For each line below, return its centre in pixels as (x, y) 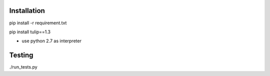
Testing (21, 55)
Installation (27, 11)
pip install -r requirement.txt (38, 23)
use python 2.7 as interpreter (52, 41)
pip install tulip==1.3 (30, 32)
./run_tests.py (23, 67)
